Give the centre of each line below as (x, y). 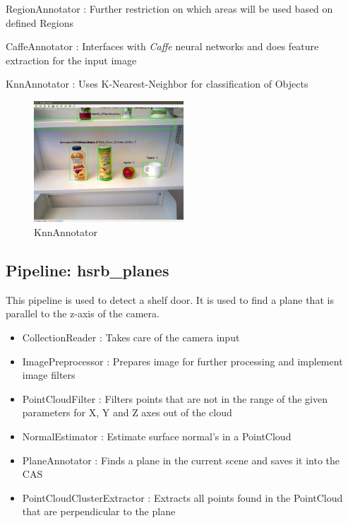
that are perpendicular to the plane (99, 511)
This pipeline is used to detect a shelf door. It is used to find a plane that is (170, 299)
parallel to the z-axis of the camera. (83, 313)
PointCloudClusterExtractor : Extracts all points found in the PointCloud (182, 497)
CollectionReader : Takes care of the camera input (131, 337)
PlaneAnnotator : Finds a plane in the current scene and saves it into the (181, 460)
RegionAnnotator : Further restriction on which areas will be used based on (169, 8)
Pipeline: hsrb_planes (88, 270)
